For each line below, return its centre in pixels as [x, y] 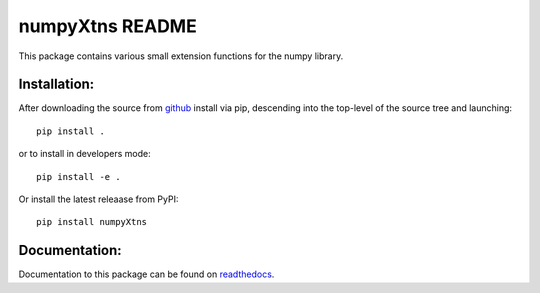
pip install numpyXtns [92, 222]
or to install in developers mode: [85, 154]
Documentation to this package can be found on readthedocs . [146, 274]
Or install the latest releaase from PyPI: [98, 199]
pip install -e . [78, 176]
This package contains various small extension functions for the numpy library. [181, 56]
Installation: [56, 84]
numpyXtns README [107, 26]
